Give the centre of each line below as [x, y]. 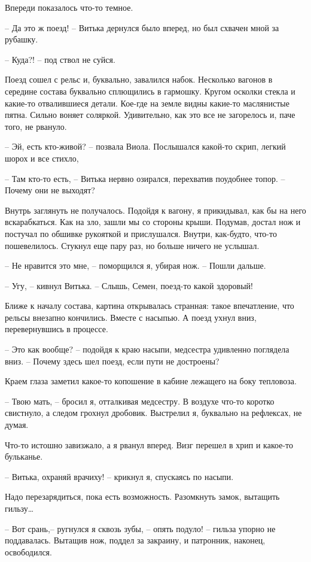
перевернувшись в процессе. [57, 329]
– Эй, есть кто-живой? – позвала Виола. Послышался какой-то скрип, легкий [145, 146]
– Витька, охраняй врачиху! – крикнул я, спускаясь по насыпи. [119, 476]
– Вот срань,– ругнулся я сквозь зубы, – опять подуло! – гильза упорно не [140, 528]
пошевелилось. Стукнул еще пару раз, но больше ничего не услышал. [132, 245]
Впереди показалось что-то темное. [69, 7]
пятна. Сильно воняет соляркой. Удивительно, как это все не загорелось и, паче [150, 115]
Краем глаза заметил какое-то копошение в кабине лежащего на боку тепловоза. [151, 381]
